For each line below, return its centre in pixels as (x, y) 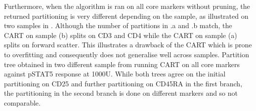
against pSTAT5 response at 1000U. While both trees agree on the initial (115, 74)
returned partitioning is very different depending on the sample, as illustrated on (126, 16)
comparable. (22, 102)
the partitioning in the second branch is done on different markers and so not (121, 93)
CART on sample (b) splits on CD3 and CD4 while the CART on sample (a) (121, 35)
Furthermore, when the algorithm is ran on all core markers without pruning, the (127, 6)
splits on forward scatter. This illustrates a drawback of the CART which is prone (128, 45)
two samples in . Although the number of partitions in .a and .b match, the (118, 25)
